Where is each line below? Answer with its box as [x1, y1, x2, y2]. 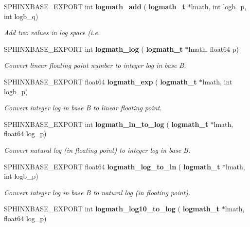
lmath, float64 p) [188, 43, 239, 54]
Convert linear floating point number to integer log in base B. [4, 60, 186, 70]
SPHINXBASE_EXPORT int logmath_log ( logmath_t [4, 43, 183, 54]
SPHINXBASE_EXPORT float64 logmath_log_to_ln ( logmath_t [4, 161, 220, 171]
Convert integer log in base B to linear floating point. [4, 103, 162, 113]
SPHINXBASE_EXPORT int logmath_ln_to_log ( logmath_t [4, 119, 208, 129]
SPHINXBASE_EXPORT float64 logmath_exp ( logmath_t [4, 76, 197, 86]
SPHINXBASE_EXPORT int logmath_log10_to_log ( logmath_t [4, 204, 220, 214]
